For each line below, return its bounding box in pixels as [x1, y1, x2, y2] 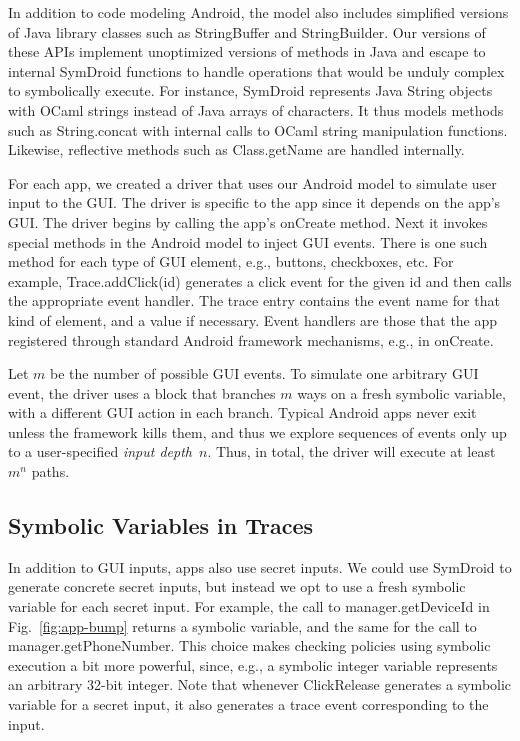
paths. [31, 461, 70, 482]
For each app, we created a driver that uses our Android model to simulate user [8, 172, 497, 193]
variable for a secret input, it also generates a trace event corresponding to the [8, 694, 489, 715]
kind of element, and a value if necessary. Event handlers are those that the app [8, 309, 498, 330]
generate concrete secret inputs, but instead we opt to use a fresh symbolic [8, 576, 466, 597]
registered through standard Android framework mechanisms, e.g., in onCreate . [8, 329, 494, 350]
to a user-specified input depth [8, 441, 192, 462]
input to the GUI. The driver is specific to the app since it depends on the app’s [8, 192, 501, 213]
